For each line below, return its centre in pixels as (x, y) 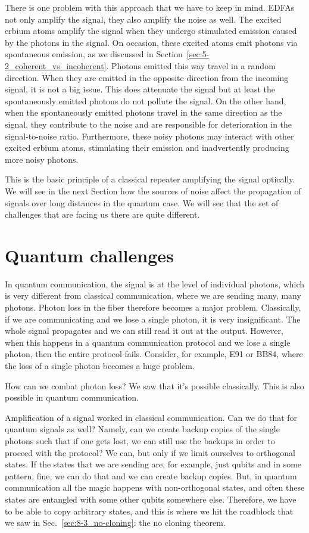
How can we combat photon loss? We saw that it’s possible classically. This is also (154, 385)
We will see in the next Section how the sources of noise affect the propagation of (153, 190)
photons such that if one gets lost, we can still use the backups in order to (140, 440)
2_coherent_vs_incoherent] (56, 65)
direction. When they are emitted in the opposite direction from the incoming (147, 77)
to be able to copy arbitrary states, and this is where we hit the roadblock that (149, 511)
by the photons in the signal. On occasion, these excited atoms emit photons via (151, 42)
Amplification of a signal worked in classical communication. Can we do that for (151, 417)
